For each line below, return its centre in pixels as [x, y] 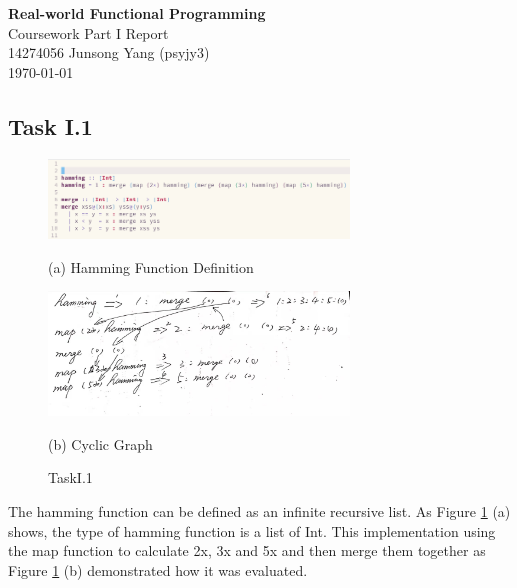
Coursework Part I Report [88, 32]
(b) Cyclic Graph [100, 443]
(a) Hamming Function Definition [151, 266]
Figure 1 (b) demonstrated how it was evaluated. [158, 569]
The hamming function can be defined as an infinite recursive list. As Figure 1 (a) [259, 510]
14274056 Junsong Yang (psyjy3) [109, 52]
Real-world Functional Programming [137, 13]
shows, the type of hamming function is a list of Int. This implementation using [252, 530]
